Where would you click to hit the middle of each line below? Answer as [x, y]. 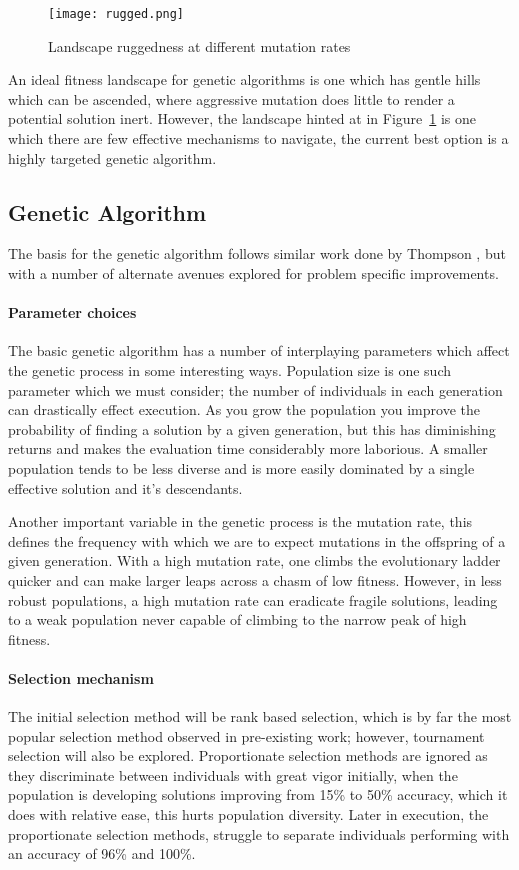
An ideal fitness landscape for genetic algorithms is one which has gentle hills [244, 79]
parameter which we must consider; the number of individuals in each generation [255, 389]
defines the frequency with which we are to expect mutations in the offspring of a [257, 540]
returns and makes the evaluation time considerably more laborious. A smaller [248, 448]
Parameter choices [72, 312]
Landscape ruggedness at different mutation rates [199, 45]
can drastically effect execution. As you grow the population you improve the [244, 409]
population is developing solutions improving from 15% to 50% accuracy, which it [258, 794]
